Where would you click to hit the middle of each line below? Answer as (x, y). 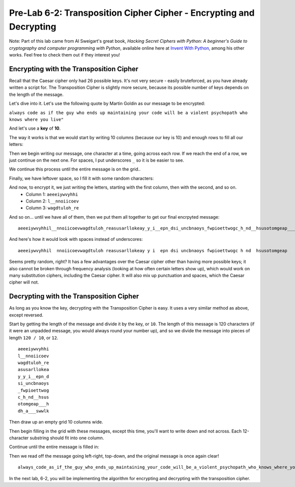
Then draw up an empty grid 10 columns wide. (56, 422)
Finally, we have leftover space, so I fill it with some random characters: (82, 178)
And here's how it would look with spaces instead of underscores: (76, 239)
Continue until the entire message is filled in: (54, 447)
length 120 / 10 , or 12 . (34, 338)
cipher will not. (24, 282)
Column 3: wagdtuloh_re (52, 208)
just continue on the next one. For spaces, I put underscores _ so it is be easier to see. (97, 160)
